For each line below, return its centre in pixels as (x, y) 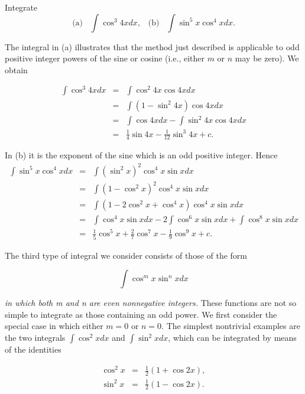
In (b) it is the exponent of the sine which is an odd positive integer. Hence (141, 155)
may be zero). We (267, 58)
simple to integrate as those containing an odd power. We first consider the (141, 314)
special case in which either (54, 326)
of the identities (33, 349)
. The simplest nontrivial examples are (231, 326)
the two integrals (35, 338)
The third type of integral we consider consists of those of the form (126, 255)
